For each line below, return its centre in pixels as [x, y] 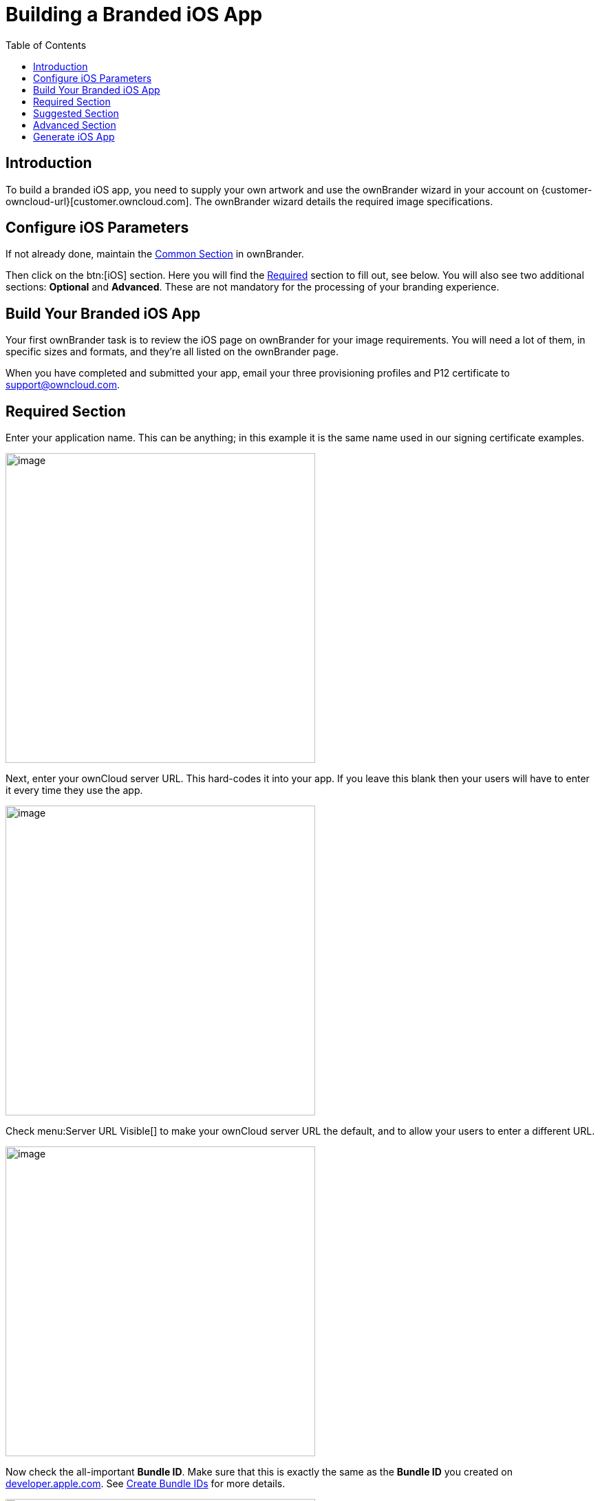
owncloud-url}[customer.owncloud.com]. [99, 201]
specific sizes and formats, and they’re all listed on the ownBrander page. [172, 352]
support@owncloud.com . [63, 385]
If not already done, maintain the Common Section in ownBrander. [155, 254]
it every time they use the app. [74, 790]
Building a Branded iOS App [134, 14]
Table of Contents [46, 45]
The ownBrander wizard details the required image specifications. [344, 201]
